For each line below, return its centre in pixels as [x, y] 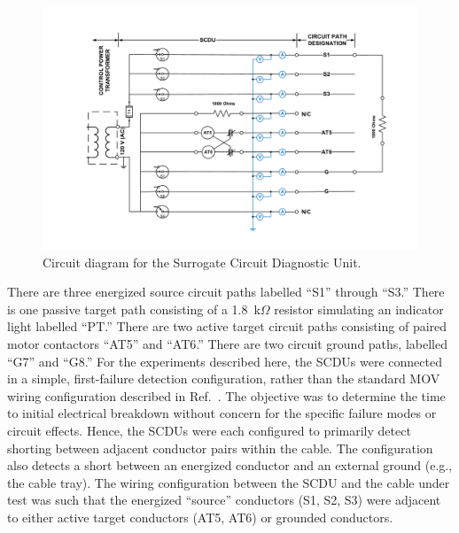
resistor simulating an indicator [359, 309]
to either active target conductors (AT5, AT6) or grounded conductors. [200, 518]
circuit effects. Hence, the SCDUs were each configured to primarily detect [209, 431]
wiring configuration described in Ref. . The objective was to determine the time [226, 395]
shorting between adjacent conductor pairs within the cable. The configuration [220, 448]
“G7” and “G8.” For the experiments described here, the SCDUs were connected [225, 361]
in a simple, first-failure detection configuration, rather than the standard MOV [224, 379]
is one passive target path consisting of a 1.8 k [134, 309]
